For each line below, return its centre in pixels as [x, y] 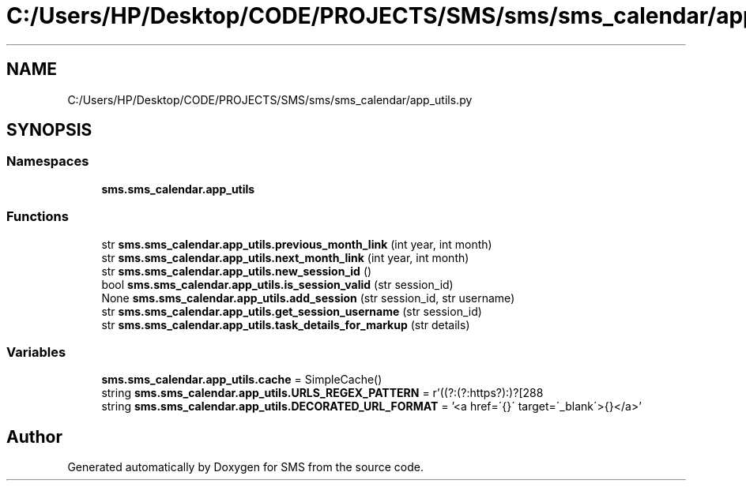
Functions [38, 217]
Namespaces [48, 161]
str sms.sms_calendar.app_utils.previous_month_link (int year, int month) [297, 244]
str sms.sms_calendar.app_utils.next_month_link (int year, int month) [285, 257]
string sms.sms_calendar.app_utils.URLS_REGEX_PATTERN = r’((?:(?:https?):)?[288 [322, 393]
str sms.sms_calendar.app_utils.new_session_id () [237, 271]
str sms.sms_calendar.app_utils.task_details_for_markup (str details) [286, 324]
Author [34, 436]
